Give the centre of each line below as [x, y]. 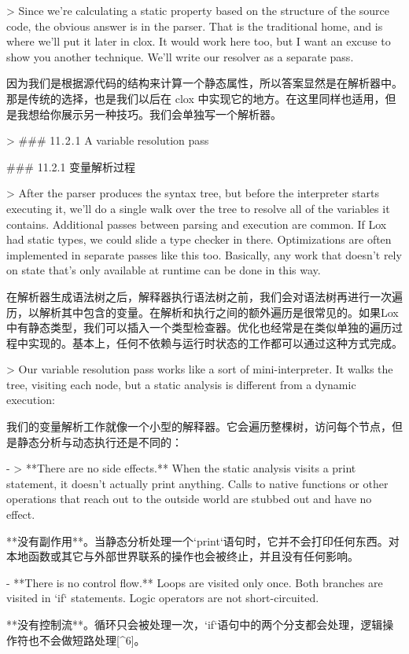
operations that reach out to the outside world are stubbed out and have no [189, 499]
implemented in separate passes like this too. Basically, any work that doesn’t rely [204, 254]
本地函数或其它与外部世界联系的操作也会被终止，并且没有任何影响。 [182, 556]
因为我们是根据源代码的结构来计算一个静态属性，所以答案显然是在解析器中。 [204, 83]
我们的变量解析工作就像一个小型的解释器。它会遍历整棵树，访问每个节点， [199, 426]
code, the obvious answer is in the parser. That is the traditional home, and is [195, 26]
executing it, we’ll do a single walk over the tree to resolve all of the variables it [198, 208]
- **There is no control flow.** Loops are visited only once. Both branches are [195, 582]
